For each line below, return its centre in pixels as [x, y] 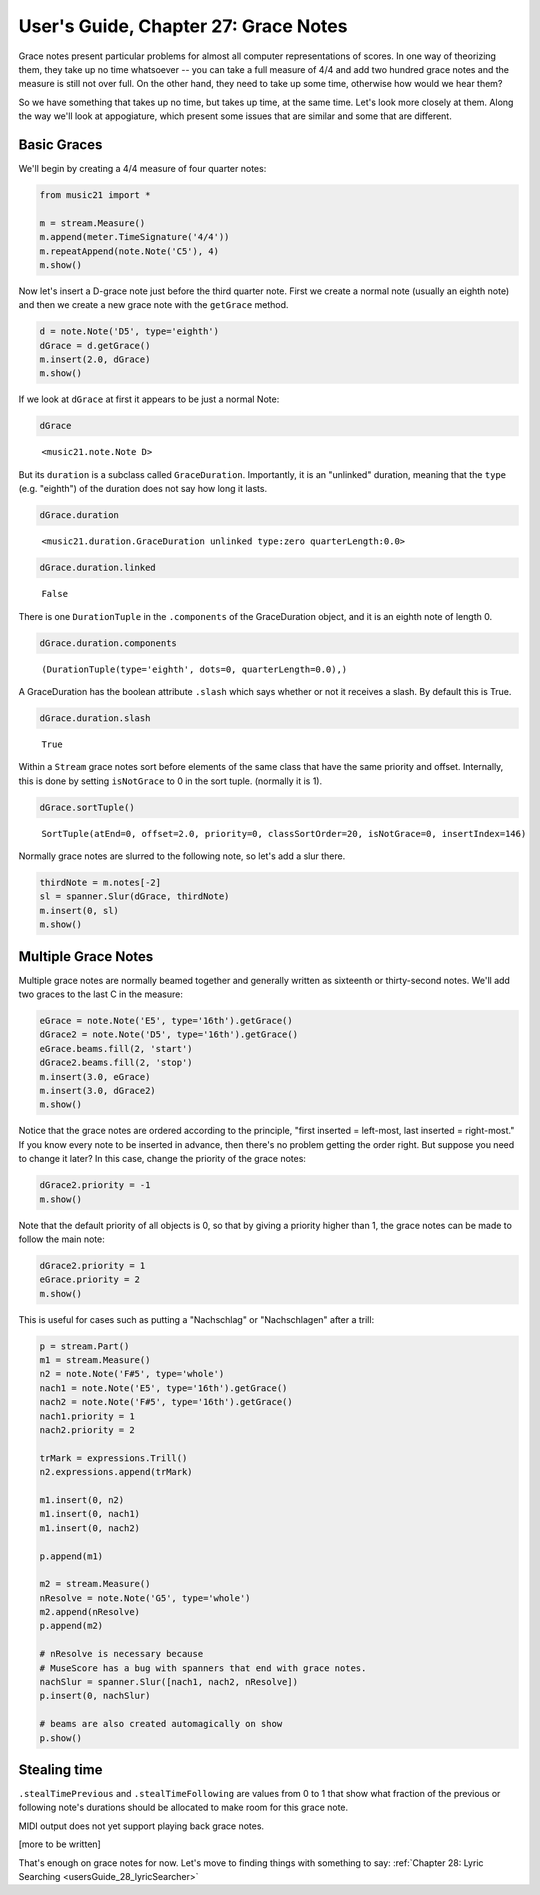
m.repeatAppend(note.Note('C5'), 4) [129, 251]
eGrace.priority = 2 [89, 1279]
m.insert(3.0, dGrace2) [98, 1090]
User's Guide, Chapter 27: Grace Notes [183, 26]
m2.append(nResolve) [89, 1612]
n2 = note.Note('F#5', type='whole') [132, 1374]
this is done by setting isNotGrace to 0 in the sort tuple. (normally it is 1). [170, 781]
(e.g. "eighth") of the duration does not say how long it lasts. [143, 489]
